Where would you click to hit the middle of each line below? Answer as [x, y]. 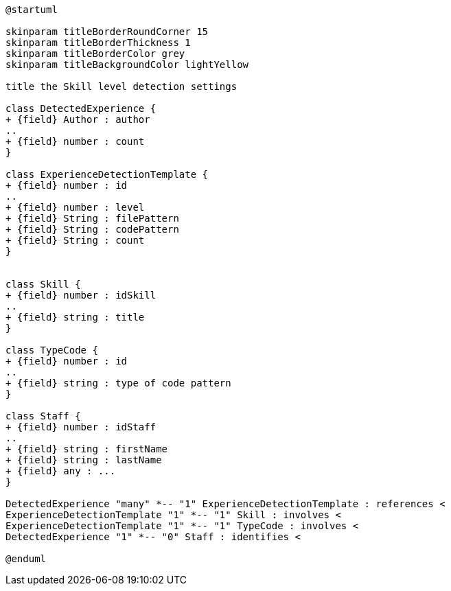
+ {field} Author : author [78, 119]
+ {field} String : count [75, 240]
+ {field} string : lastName [84, 460]
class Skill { [43, 284]
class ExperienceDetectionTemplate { [107, 174]
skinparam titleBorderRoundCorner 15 [107, 32]
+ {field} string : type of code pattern [118, 383]
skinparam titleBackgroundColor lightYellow [127, 65]
